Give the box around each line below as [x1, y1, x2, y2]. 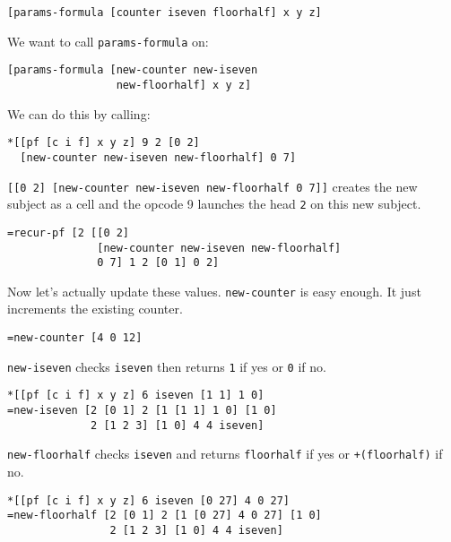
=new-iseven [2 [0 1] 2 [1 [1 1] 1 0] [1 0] [7, 404, 277, 417]
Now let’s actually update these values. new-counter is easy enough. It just [7, 281, 421, 300]
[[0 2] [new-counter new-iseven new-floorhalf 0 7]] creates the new [7, 176, 418, 195]
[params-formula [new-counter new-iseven [7, 64, 258, 77]
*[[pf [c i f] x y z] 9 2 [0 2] [7, 136, 200, 150]
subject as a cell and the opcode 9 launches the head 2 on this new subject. [7, 194, 421, 213]
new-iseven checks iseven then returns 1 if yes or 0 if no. [7, 357, 326, 375]
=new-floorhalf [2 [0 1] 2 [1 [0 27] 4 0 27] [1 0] [7, 509, 322, 522]
